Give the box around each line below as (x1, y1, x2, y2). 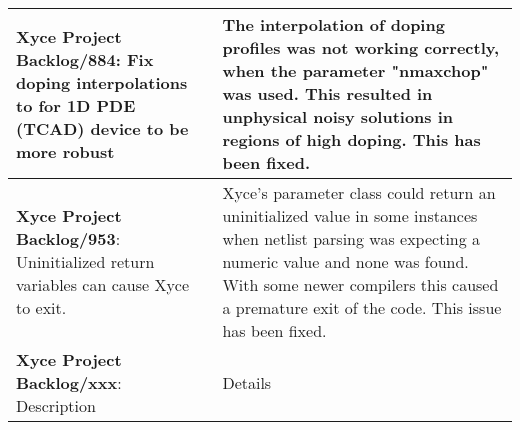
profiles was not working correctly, (222, 36, 500, 59)
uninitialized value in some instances (222, 204, 478, 227)
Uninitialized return (16, 250, 155, 273)
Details (222, 371, 272, 394)
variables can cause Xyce (16, 273, 190, 296)
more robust (16, 139, 115, 163)
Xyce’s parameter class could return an (222, 181, 496, 204)
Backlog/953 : (16, 227, 121, 250)
